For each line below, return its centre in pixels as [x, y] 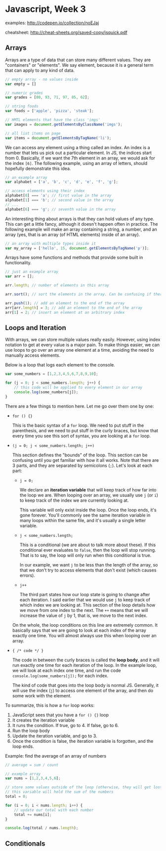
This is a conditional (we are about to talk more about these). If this [88, 545]
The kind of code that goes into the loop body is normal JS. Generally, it [85, 685]
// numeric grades [24, 93]
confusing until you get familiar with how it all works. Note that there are [85, 460]
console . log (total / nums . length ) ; [42, 828]
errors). [27, 575]
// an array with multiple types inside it [51, 243]
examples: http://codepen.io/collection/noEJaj [52, 23]
